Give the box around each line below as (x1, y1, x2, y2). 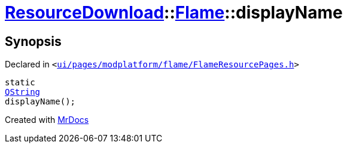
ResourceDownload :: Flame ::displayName (5, 2, 343, 23)
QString (5, 87, 41, 97)
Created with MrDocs (5, 115, 89, 125)
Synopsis (5, 33, 62, 49)
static (5, 78, 35, 88)
